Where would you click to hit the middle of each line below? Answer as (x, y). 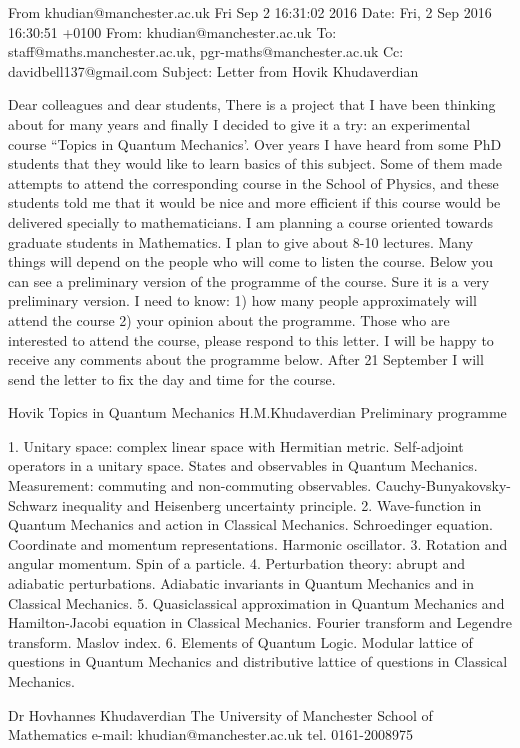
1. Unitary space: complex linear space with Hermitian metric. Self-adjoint (236, 445)
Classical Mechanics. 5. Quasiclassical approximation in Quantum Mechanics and (256, 602)
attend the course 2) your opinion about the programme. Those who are (229, 319)
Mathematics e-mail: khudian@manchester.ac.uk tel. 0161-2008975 (211, 734)
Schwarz (33, 504)
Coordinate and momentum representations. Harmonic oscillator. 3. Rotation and (258, 543)
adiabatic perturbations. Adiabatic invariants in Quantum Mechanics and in (241, 583)
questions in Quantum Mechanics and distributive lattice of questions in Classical (258, 661)
